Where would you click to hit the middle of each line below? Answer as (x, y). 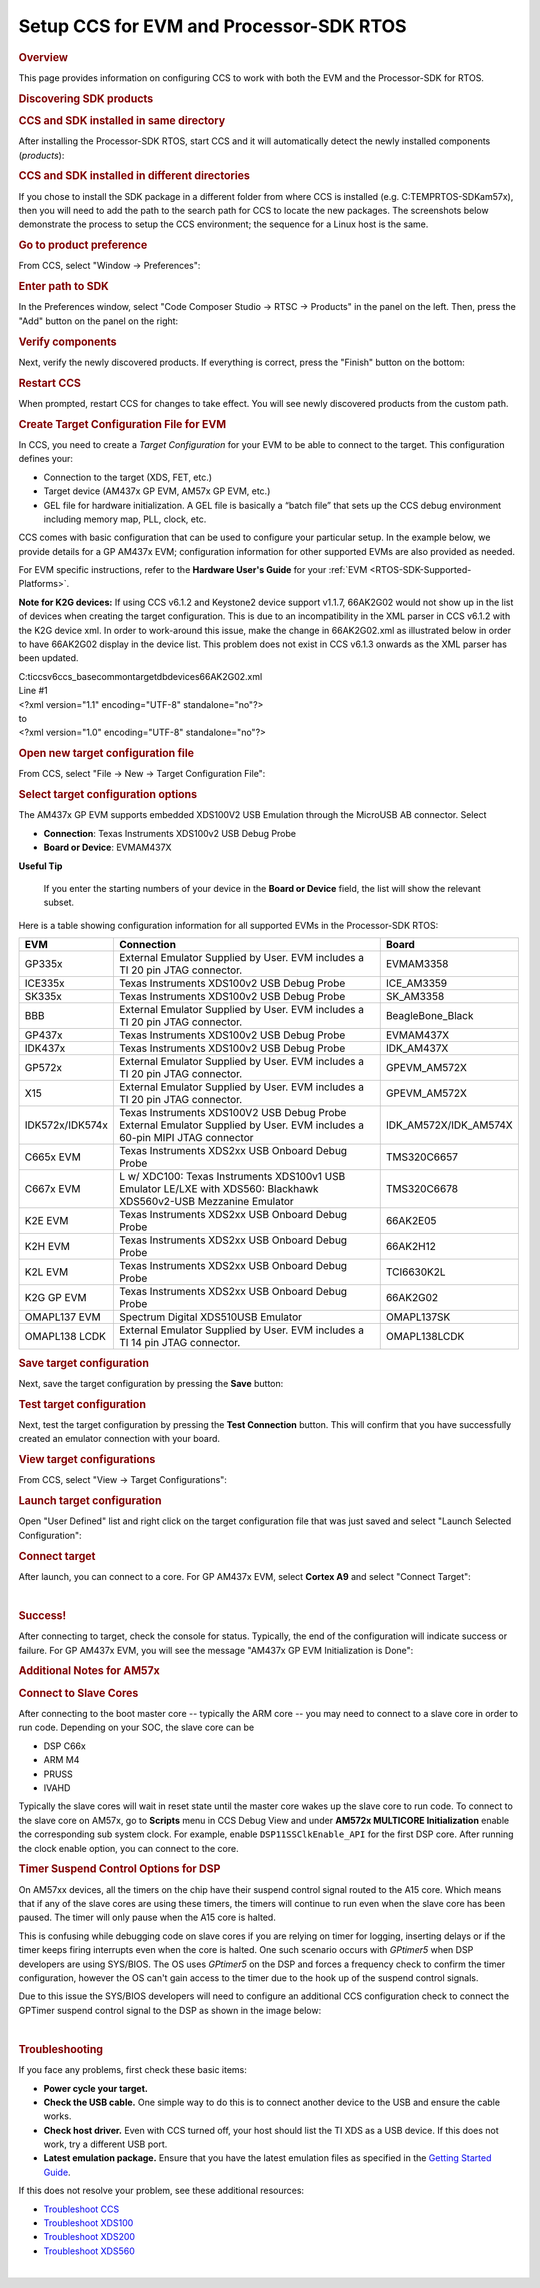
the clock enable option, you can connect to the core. (128, 1848)
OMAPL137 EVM (63, 1317)
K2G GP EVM (55, 1298)
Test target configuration (82, 1404)
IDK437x (45, 1048)
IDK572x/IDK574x (66, 1125)
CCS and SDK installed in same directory (121, 120)
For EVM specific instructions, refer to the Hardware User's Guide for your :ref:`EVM (193, 570)
